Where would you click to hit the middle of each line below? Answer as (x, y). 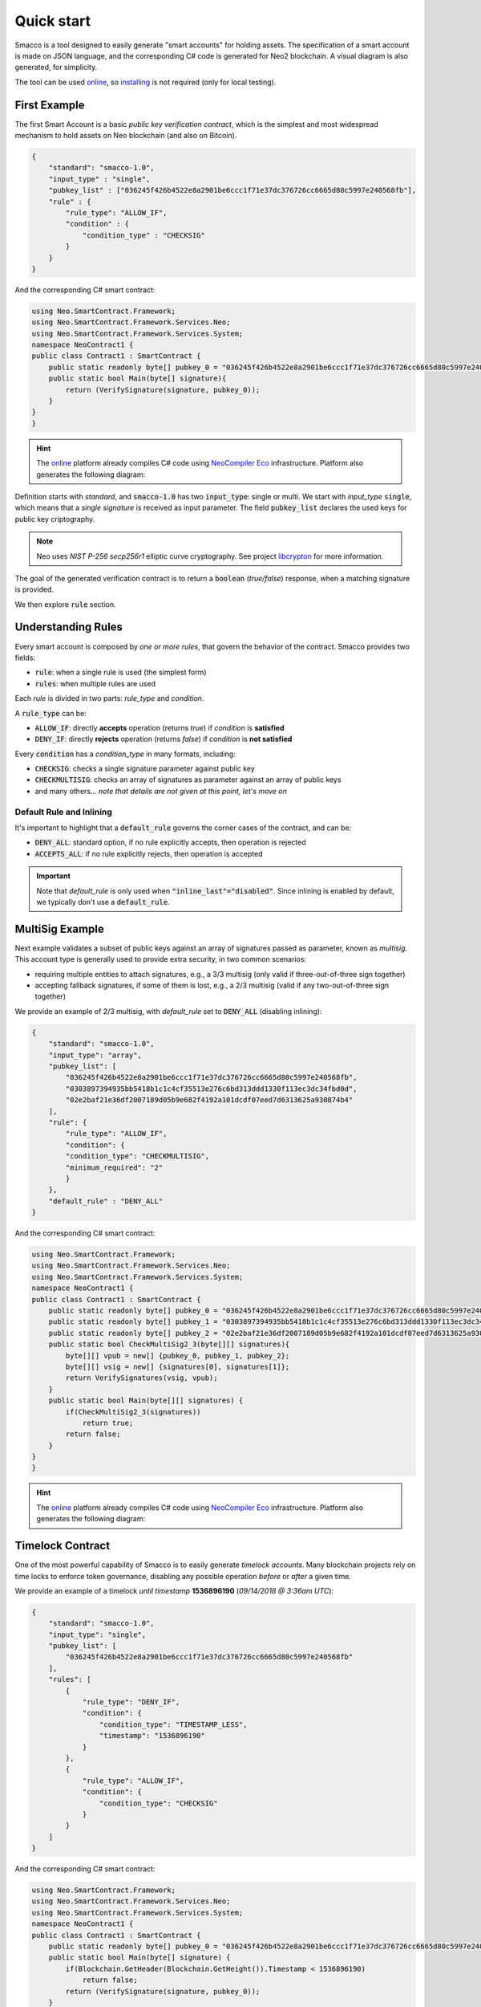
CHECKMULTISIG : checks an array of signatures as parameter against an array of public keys (188, 780)
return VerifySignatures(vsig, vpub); (141, 1378)
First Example (50, 105)
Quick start (53, 21)
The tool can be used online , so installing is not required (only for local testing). (146, 82)
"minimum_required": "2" (114, 1167)
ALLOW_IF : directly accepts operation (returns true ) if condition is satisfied (160, 727)
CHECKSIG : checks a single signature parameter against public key (145, 769)
